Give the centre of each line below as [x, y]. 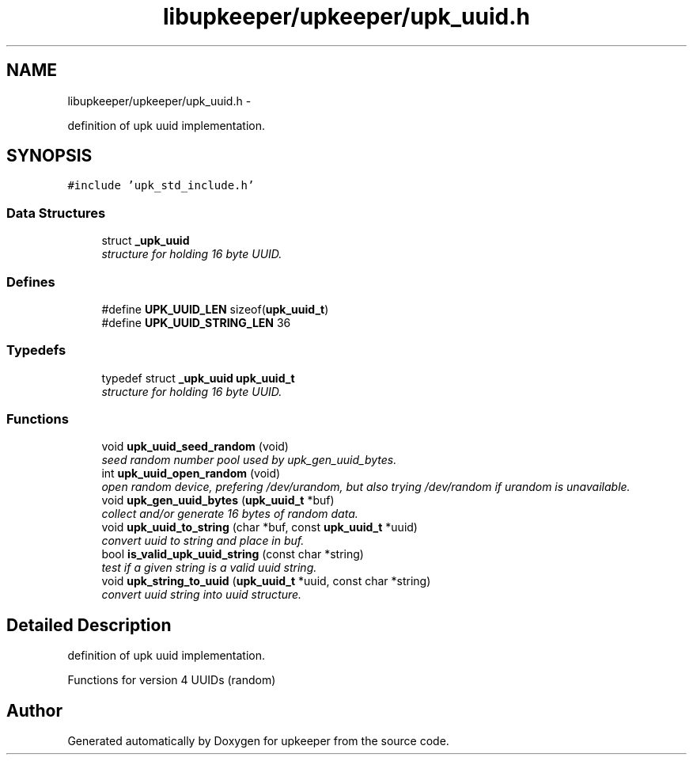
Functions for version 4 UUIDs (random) [172, 680]
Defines [31, 282]
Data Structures [56, 213]
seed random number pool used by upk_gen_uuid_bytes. [249, 460]
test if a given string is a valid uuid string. [209, 568]
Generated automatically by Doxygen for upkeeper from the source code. [258, 741]
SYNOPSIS [49, 156]
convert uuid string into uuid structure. [202, 595]
